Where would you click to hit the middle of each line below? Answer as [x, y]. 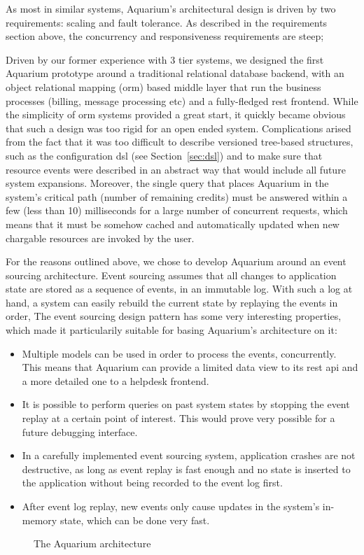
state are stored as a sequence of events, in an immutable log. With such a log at [179, 289]
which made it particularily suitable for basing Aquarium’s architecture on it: [171, 330]
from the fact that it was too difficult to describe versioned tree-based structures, [180, 142]
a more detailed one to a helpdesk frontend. [115, 380]
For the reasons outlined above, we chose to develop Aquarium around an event [176, 261]
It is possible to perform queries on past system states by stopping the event [186, 404]
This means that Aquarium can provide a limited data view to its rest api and [190, 367]
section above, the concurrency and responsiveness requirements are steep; [165, 36]
